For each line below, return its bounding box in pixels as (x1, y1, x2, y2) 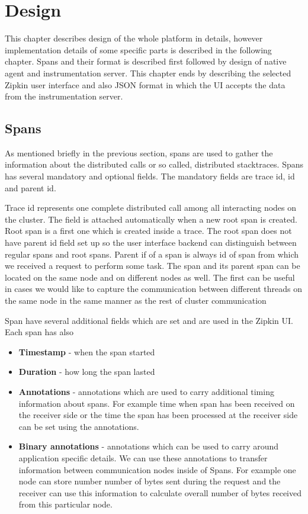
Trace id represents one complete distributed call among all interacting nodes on (5, 201, 297, 214)
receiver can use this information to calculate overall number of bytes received (18, 486, 301, 499)
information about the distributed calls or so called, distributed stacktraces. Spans (5, 158, 303, 171)
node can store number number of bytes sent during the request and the (18, 475, 281, 487)
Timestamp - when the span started (18, 345, 155, 358)
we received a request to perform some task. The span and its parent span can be (5, 259, 300, 272)
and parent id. (5, 181, 56, 194)
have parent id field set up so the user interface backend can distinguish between (5, 236, 297, 249)
